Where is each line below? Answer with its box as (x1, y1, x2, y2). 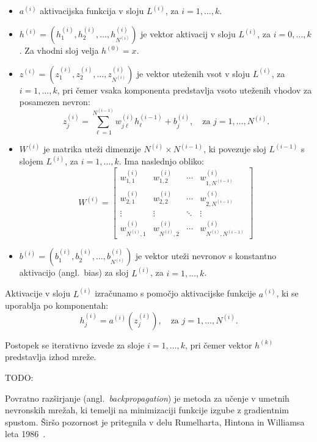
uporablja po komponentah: (5, 299, 109, 312)
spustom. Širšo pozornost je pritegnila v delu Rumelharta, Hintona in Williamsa (5, 415, 305, 428)
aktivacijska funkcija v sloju (40, 4, 144, 17)
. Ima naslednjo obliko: (118, 155, 205, 168)
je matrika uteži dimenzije (43, 142, 141, 155)
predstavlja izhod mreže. (5, 350, 97, 363)
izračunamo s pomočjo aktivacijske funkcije (95, 287, 257, 300)
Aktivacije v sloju (5, 287, 71, 300)
